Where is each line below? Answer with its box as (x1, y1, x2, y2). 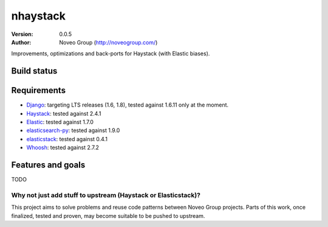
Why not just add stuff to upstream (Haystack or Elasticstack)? (11, 190, 200, 199)
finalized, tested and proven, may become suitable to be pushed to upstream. (11, 212, 205, 219)
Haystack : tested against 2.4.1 (26, 110, 101, 117)
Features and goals (11, 160, 86, 170)
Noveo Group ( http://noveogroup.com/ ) (59, 38, 158, 46)
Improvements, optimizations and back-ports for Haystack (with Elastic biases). (11, 50, 210, 57)
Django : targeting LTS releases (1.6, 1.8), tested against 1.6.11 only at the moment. (26, 101, 229, 109)
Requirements (11, 85, 66, 96)
